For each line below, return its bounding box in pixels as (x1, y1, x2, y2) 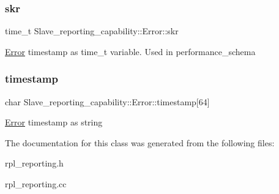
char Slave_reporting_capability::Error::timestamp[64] (5, 95, 210, 108)
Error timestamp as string (5, 116, 103, 129)
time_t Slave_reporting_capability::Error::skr (5, 24, 179, 37)
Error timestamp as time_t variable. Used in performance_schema (5, 45, 256, 58)
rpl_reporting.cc (5, 177, 67, 190)
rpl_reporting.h (5, 157, 64, 170)
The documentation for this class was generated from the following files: (5, 136, 275, 149)
